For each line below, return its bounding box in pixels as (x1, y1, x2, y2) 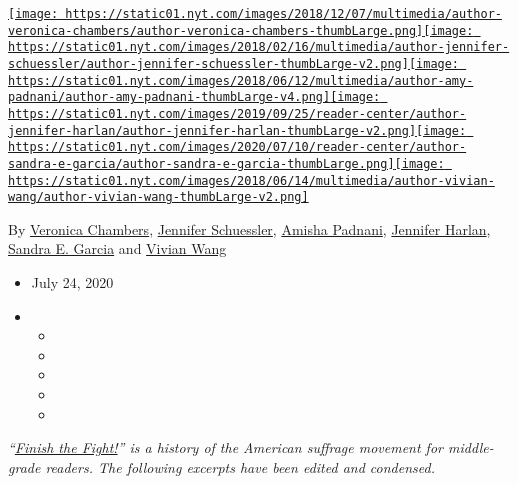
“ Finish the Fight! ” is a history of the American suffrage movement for (8, 437, 443, 458)
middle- (447, 437, 494, 458)
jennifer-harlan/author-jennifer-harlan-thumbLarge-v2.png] (8, 123, 417, 138)
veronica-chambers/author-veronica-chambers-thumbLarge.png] (8, 23, 424, 38)
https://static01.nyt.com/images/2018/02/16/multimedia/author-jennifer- (8, 40, 510, 55)
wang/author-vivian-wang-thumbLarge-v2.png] (8, 190, 309, 205)
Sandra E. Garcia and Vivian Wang (8, 238, 227, 259)
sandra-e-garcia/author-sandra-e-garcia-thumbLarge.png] (8, 156, 395, 171)
